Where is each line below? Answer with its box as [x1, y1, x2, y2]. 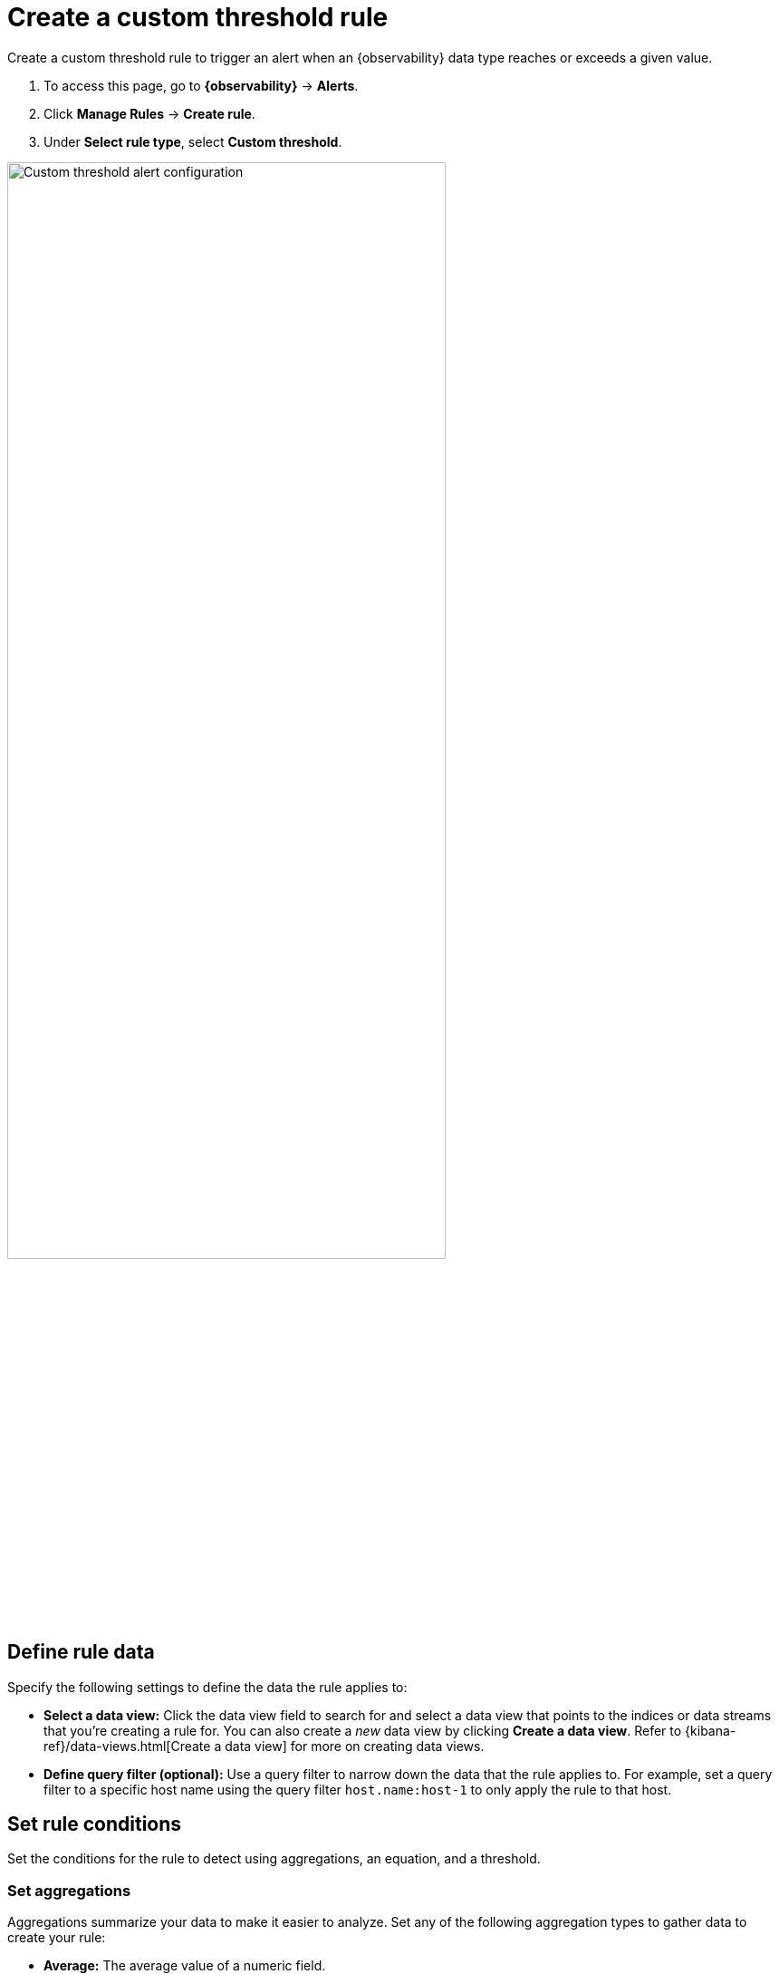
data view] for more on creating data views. [225, 1737, 485, 1754]
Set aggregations [7, 1881, 131, 1900]
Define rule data [7, 1640, 155, 1664]
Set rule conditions [7, 1813, 182, 1836]
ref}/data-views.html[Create [43, 1737, 211, 1754]
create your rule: [7, 1930, 106, 1946]
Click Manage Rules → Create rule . [43, 105, 255, 121]
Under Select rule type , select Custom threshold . [43, 133, 342, 150]
